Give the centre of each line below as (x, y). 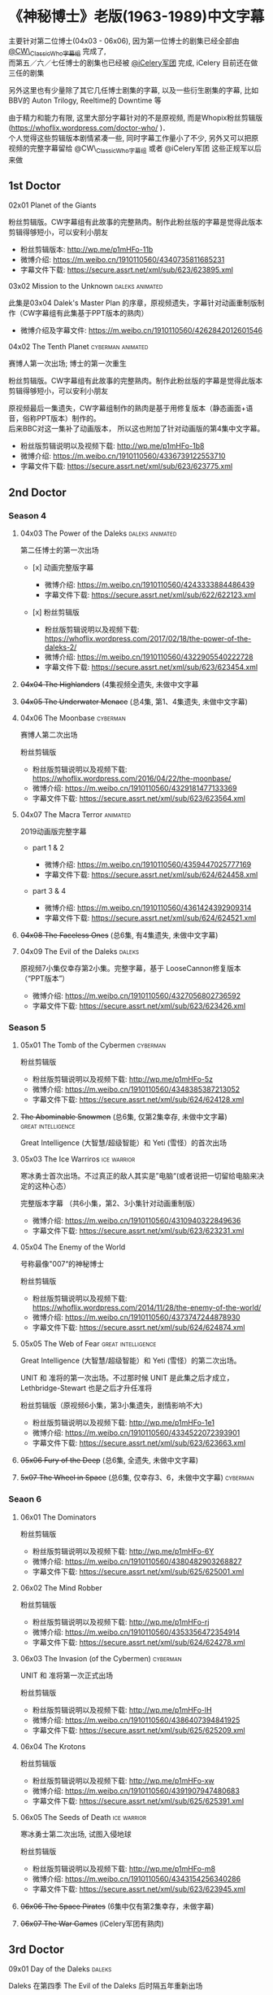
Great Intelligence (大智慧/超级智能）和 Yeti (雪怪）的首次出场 (123, 1143)
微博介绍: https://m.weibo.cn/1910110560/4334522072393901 (136, 1433)
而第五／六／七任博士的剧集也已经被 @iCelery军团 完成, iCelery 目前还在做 (133, 63)
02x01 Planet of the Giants (52, 205)
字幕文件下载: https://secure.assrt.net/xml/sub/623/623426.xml (139, 1006)
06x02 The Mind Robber (61, 1587)
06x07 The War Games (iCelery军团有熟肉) (92, 1923)
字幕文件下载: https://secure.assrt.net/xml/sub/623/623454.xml (151, 667)
